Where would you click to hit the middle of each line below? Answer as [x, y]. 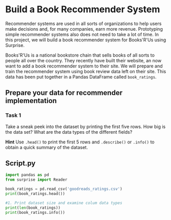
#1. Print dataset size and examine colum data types [64, 203]
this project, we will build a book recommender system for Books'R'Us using [86, 40]
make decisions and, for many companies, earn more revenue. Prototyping [84, 29]
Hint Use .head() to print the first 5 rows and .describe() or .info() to [80, 142]
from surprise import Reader [36, 180]
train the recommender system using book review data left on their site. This [86, 71]
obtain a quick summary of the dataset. [47, 147]
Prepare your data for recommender [64, 93]
